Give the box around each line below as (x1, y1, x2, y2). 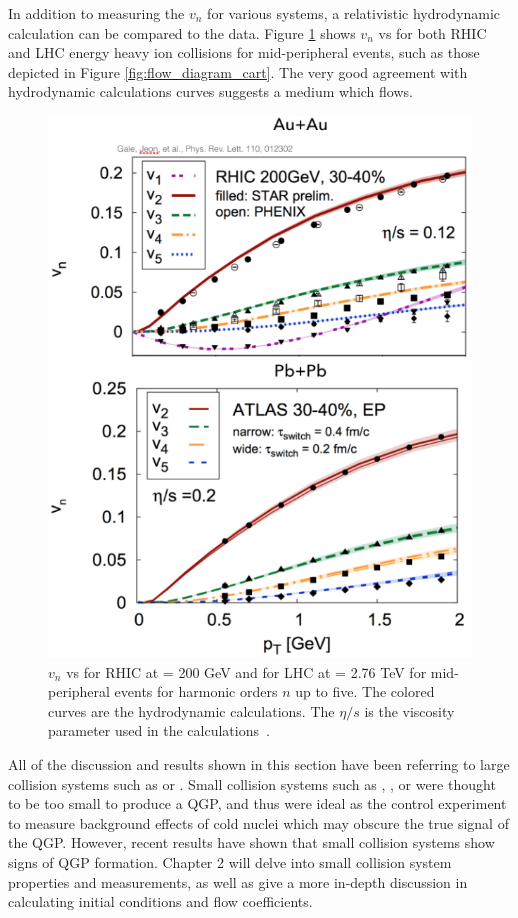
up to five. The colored (295, 681, 435, 702)
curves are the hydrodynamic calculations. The (48, 700, 335, 721)
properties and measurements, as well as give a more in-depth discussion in (8, 871, 468, 892)
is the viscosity (364, 700, 455, 721)
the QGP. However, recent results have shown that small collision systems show (8, 832, 495, 853)
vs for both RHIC (378, 22, 487, 43)
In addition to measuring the (8, 3, 185, 23)
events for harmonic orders (114, 681, 278, 702)
